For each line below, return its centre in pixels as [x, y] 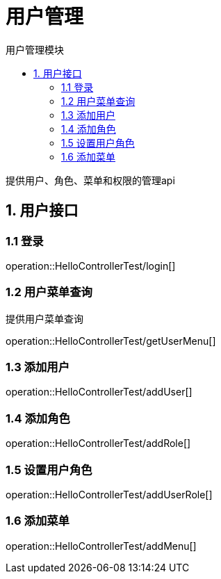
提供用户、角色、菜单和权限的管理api [90, 180]
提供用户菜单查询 [44, 318]
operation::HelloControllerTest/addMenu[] [101, 546]
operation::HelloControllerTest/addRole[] [98, 443]
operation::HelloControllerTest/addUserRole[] [109, 494]
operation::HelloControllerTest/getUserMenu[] [111, 341]
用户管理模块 [35, 49]
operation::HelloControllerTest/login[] [91, 266]
